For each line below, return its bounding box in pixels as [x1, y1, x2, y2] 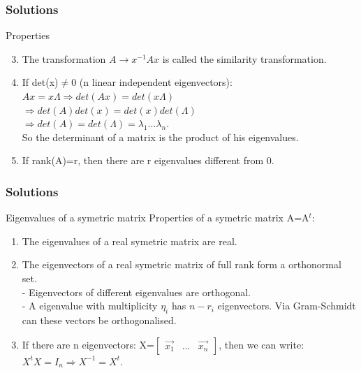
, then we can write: [219, 337, 304, 351]
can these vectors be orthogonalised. [22, 312, 177, 327]
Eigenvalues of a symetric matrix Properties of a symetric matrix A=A [6, 210, 309, 225]
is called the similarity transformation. [162, 51, 327, 66]
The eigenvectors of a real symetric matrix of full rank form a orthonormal [22, 257, 341, 272]
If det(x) [22, 75, 59, 89]
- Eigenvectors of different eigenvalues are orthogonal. [22, 284, 251, 299]
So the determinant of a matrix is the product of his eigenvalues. [22, 129, 299, 144]
